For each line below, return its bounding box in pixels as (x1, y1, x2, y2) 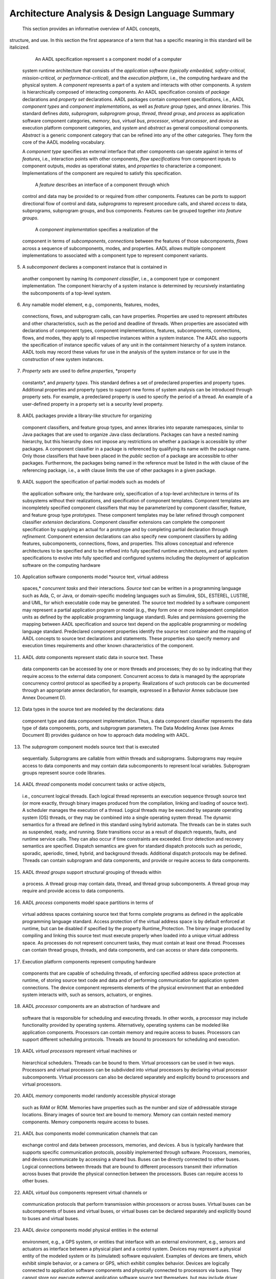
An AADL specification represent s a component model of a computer (35, 56, 182, 62)
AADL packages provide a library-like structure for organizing (22, 412, 152, 419)
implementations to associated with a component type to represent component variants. (22, 252, 208, 258)
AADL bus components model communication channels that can (22, 1130, 158, 1136)
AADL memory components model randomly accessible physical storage (22, 1093, 176, 1099)
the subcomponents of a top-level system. (22, 290, 112, 296)
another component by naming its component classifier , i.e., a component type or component (22, 275, 220, 281)
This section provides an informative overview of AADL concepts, (22, 26, 160, 32)
